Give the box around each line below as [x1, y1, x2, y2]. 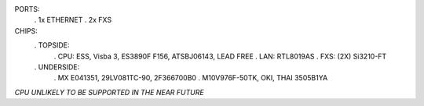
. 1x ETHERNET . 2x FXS [34, 16, 112, 25]
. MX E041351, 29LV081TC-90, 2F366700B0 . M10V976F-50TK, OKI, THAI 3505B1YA [53, 73, 328, 83]
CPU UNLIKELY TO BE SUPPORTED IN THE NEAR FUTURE [14, 87, 204, 97]
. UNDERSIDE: [34, 62, 80, 72]
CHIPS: [14, 26, 38, 35]
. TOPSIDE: [34, 41, 70, 50]
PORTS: [14, 5, 40, 13]
